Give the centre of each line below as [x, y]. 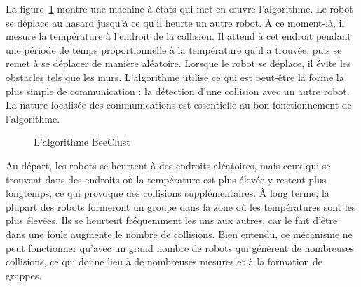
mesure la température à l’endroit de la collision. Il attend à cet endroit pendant [178, 36]
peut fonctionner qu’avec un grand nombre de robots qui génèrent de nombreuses [180, 247]
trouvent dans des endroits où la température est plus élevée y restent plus [166, 179]
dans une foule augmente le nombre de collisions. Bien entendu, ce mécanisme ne [179, 233]
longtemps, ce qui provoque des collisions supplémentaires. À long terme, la [168, 193]
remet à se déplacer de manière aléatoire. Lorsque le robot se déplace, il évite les [178, 63]
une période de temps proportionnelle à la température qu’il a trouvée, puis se [174, 49]
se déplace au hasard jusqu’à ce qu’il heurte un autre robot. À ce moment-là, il [175, 22]
